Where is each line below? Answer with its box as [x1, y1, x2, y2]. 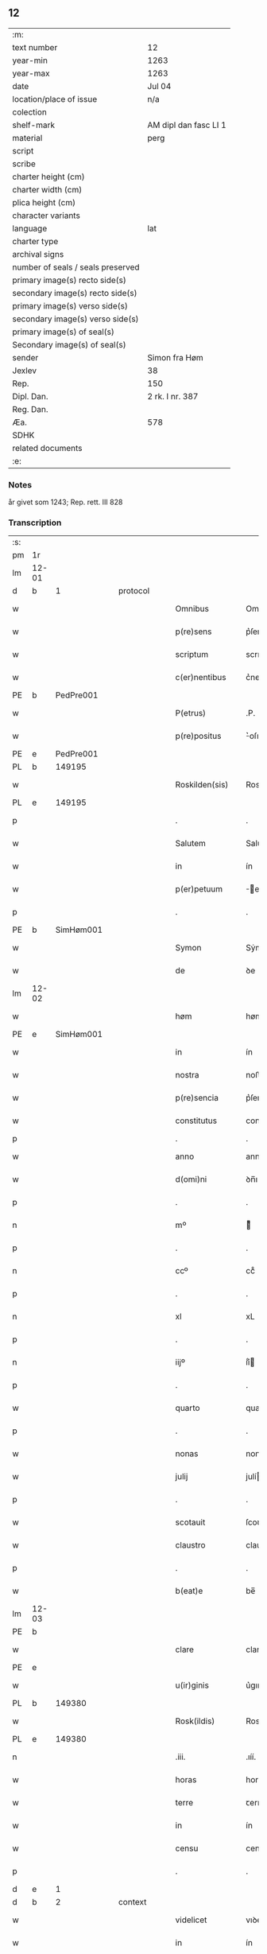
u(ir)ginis [175, 1680, 209, 1691]
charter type [12, 235, 59, 247]
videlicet [175, 1914, 207, 1925]
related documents [12, 442, 83, 453]
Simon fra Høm [147, 352, 204, 363]
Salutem [175, 838, 207, 849]
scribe [12, 158, 36, 169]
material [12, 132, 43, 143]
